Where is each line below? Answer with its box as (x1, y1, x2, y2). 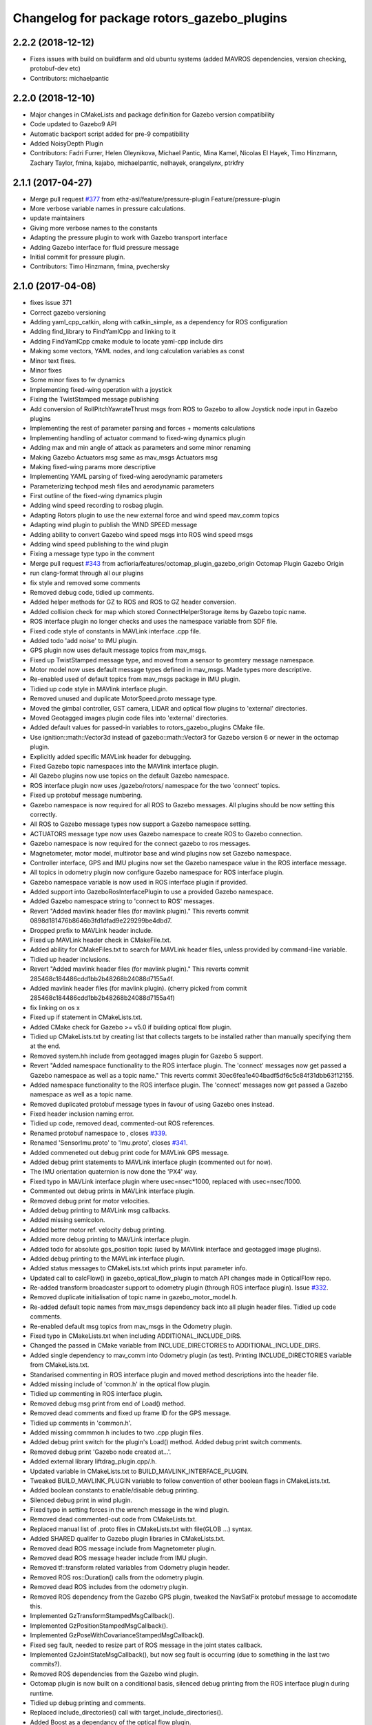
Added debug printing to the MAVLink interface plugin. (30, 1254, 185, 1263)
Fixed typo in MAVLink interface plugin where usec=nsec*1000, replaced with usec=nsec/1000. (30, 1177, 302, 1185)
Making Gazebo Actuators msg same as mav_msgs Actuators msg (30, 453, 218, 462)
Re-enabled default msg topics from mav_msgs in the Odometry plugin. (30, 1322, 233, 1330)
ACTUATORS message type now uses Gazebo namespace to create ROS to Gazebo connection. (30, 829, 303, 838)
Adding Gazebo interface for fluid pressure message (30, 243, 179, 251)
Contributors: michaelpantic (30, 74, 110, 82)
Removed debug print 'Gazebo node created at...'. (30, 1448, 172, 1456)
